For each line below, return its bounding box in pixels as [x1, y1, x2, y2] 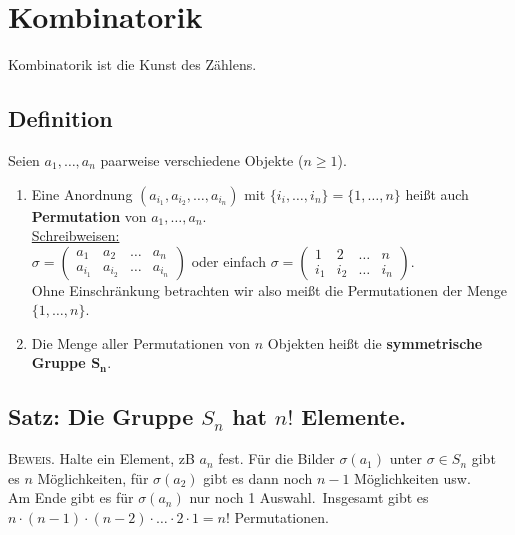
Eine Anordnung [31, 183, 133, 204]
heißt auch [405, 183, 469, 204]
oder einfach [191, 250, 266, 271]
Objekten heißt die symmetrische [267, 332, 483, 353]
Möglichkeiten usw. [354, 467, 471, 488]
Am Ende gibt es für [8, 487, 134, 508]
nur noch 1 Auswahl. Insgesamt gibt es [189, 487, 429, 508]
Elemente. [301, 401, 407, 432]
